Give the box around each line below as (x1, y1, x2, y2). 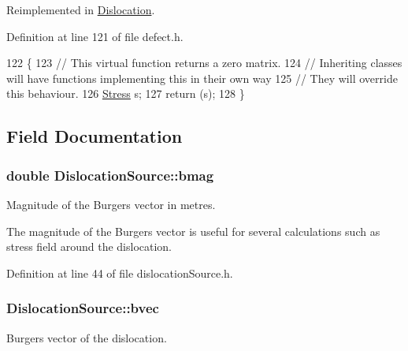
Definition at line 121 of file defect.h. (6, 28, 184, 44)
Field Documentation (6, 124, 183, 148)
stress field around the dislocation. (6, 238, 172, 255)
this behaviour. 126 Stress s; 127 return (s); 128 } (6, 85, 245, 102)
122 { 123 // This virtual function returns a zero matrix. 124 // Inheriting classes (6, 54, 402, 71)
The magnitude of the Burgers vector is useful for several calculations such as (6, 222, 380, 239)
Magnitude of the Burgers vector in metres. (6, 196, 216, 212)
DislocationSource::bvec (6, 298, 159, 318)
